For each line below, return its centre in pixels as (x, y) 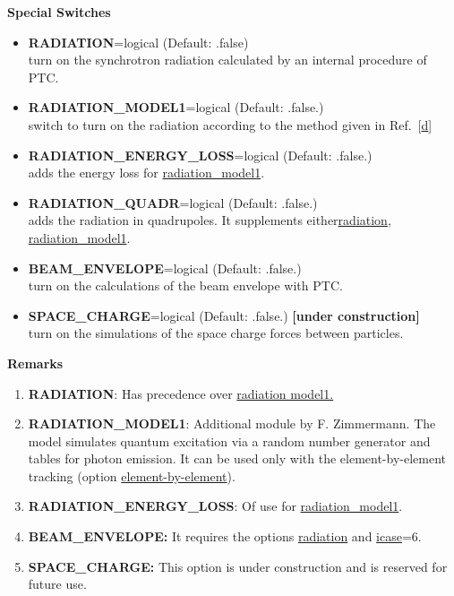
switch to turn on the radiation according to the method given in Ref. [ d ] (230, 124)
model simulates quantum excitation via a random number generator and (229, 441)
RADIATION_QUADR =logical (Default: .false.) (173, 202)
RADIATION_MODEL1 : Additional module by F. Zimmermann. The (232, 423)
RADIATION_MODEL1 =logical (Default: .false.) (176, 107)
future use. (57, 584)
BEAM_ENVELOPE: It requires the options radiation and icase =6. (225, 536)
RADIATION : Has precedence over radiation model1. (181, 393)
